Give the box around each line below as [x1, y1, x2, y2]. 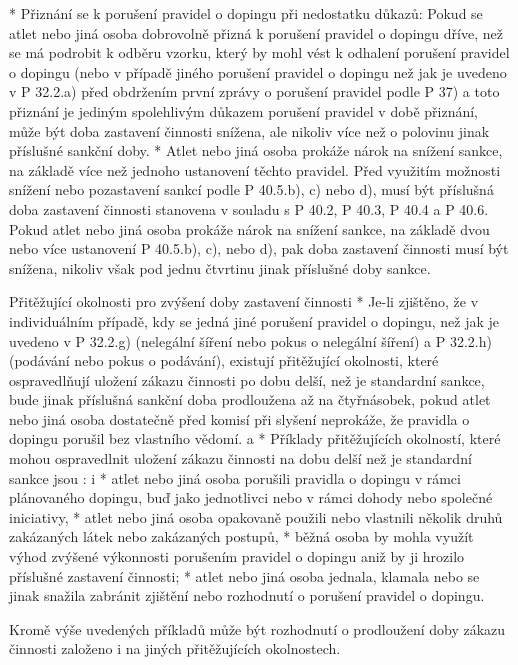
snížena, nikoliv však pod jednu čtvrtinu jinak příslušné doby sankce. [9, 257, 431, 278]
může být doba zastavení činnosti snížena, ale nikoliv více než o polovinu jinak [9, 120, 490, 141]
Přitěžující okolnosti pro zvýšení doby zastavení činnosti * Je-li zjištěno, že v [9, 291, 479, 312]
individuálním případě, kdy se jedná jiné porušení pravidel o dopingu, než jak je [9, 310, 499, 331]
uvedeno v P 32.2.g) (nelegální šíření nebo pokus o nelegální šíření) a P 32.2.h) [9, 330, 492, 351]
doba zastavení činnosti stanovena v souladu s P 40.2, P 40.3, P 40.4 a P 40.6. [9, 198, 489, 219]
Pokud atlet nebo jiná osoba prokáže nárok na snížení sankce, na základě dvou [9, 218, 490, 239]
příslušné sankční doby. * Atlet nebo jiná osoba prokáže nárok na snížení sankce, [9, 140, 503, 161]
